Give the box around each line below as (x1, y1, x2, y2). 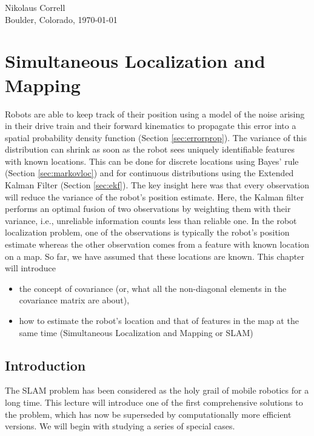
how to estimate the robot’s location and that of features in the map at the (19, 314, 299, 326)
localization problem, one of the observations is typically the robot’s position (5, 226, 290, 239)
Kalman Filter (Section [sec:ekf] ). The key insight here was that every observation (5, 179, 309, 191)
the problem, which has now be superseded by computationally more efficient (5, 408, 292, 420)
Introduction (5, 355, 86, 374)
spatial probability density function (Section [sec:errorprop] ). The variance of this (5, 131, 307, 144)
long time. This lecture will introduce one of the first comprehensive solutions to (5, 395, 303, 408)
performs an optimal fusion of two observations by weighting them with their (5, 202, 291, 215)
